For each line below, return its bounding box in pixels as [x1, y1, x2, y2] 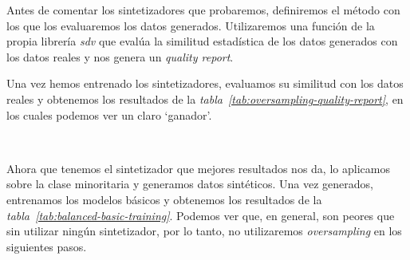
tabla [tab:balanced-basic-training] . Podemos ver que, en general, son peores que [6, 207, 395, 223]
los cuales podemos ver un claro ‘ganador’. [6, 106, 212, 123]
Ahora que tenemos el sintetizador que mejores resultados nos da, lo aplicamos [6, 160, 390, 176]
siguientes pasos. [6, 238, 87, 254]
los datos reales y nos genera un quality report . [6, 48, 234, 65]
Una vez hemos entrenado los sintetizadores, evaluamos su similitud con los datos [6, 75, 404, 92]
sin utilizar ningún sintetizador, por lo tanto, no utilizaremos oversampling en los [6, 223, 402, 239]
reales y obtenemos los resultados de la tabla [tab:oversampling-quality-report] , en [6, 90, 404, 107]
